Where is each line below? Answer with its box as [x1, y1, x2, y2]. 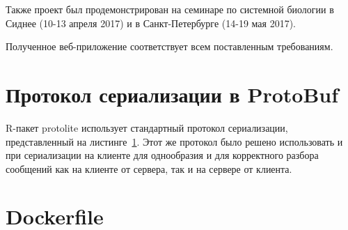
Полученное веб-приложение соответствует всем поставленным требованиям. [6, 39, 333, 54]
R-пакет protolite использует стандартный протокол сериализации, [6, 120, 288, 135]
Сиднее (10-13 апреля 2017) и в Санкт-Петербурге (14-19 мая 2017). [6, 15, 296, 30]
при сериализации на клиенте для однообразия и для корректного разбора [6, 148, 319, 162]
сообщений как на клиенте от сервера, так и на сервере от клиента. [6, 161, 292, 176]
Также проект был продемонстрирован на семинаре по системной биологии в [6, 2, 334, 16]
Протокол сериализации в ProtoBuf [6, 79, 339, 108]
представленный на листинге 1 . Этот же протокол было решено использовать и [6, 134, 343, 148]
